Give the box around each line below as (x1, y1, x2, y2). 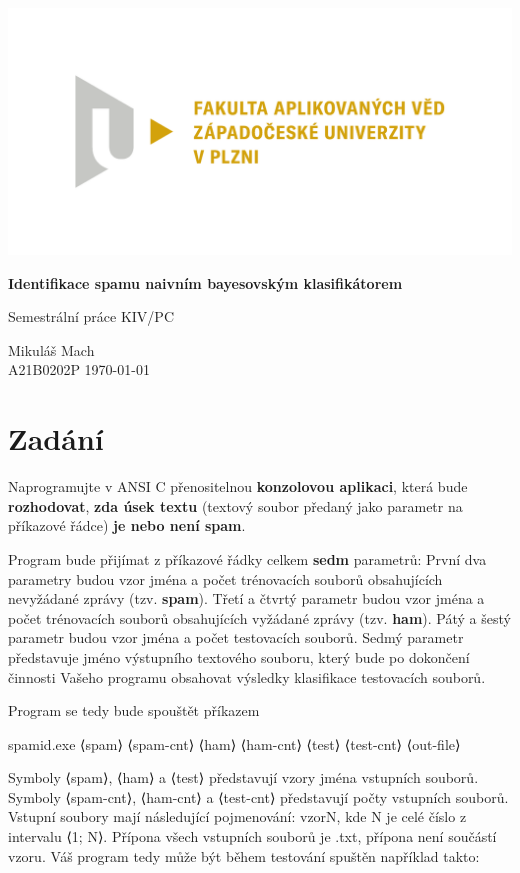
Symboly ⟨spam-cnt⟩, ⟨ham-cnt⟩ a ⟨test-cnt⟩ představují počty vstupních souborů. (8, 786, 509, 807)
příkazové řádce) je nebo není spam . (8, 515, 246, 536)
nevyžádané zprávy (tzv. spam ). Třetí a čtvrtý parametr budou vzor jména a (8, 588, 485, 609)
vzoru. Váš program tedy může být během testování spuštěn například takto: (8, 845, 480, 866)
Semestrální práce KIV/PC (8, 306, 175, 327)
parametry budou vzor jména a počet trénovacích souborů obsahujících (8, 568, 443, 589)
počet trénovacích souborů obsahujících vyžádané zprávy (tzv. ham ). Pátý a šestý (8, 607, 511, 628)
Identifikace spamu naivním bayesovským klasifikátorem (8, 272, 403, 293)
